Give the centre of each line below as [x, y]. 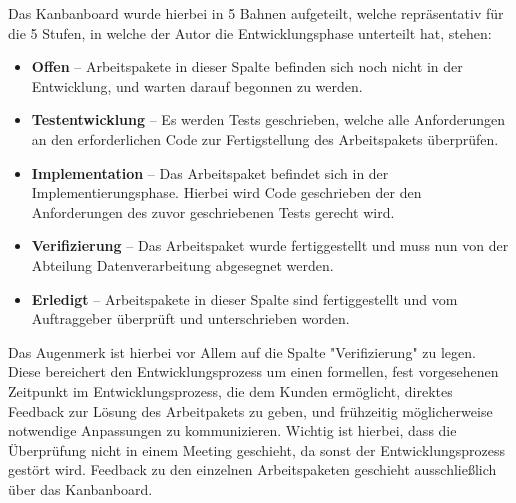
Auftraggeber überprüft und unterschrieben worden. [190, 318]
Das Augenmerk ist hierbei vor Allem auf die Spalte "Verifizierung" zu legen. [242, 351]
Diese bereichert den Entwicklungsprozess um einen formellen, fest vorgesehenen [253, 371]
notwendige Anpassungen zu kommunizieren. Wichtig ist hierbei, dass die [232, 430]
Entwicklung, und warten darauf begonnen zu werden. [197, 85]
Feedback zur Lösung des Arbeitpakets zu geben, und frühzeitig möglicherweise [250, 410]
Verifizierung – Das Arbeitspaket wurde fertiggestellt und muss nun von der [270, 245]
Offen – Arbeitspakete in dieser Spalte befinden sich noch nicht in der [247, 66]
